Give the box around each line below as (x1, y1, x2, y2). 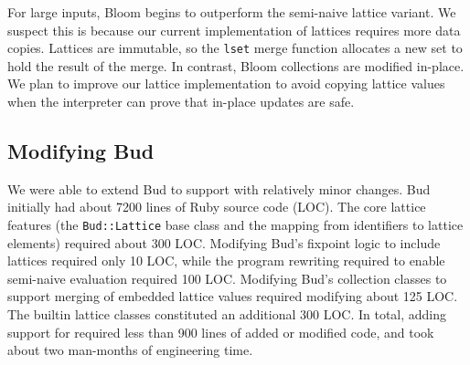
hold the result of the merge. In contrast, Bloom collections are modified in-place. (7, 56, 465, 75)
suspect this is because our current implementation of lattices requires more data (7, 20, 461, 39)
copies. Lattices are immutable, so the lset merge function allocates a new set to (7, 38, 463, 57)
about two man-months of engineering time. (7, 340, 253, 360)
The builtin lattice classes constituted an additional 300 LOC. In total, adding (7, 305, 447, 324)
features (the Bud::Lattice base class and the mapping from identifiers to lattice (7, 215, 464, 235)
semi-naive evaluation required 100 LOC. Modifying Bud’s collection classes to (7, 268, 447, 287)
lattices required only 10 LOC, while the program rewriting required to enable (7, 251, 445, 270)
